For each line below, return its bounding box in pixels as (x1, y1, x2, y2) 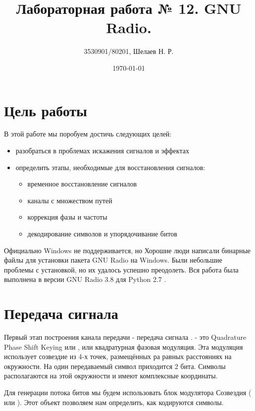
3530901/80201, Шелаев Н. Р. (84, 46, 174, 56)
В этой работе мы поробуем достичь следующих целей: (4, 129, 172, 139)
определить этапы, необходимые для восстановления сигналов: (15, 162, 205, 172)
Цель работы (4, 100, 87, 120)
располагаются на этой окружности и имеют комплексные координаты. (4, 370, 218, 381)
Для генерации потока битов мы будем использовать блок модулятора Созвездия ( (4, 387, 252, 398)
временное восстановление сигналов (27, 179, 137, 189)
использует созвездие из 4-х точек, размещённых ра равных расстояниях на (4, 351, 232, 362)
